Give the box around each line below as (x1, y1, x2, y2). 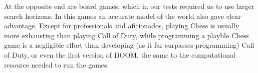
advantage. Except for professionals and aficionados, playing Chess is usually (4, 20, 239, 31)
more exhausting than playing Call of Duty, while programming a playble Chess (4, 30, 249, 40)
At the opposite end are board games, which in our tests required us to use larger (4, 1, 254, 11)
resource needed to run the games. (4, 59, 109, 70)
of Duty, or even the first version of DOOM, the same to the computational (4, 49, 235, 60)
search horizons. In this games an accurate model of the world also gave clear (4, 10, 241, 21)
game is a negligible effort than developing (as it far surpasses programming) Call (4, 40, 254, 50)
